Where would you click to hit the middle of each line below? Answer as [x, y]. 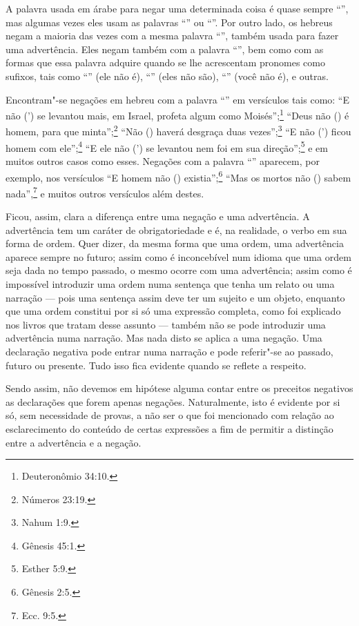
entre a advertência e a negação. [74, 442]
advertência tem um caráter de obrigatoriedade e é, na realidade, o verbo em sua [176, 229]
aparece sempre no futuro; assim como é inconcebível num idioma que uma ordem [178, 256]
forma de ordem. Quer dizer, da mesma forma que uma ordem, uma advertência [175, 243]
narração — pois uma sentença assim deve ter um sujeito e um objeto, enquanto [175, 297]
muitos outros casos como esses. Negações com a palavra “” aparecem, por [163, 160]
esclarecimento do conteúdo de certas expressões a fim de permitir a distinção [169, 428]
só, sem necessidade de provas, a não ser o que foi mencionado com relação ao [170, 415]
